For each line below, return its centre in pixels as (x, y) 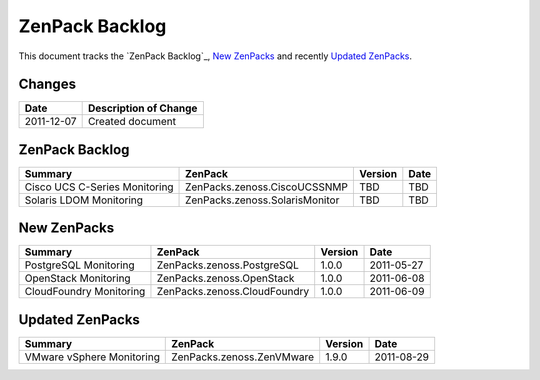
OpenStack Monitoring (77, 278)
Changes (47, 84)
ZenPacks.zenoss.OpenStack (225, 278)
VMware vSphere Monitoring (92, 357)
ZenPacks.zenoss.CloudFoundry (233, 292)
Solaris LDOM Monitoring (84, 200)
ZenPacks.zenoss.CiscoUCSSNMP (267, 187)
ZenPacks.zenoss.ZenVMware (243, 357)
